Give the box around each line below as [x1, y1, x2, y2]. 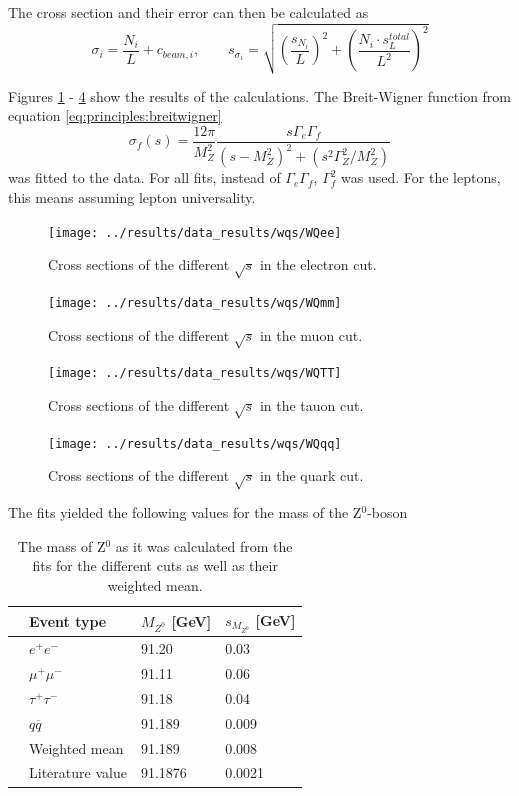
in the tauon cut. [259, 395, 364, 416]
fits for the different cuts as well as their [32, 555, 278, 576]
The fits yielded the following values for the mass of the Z [8, 502, 362, 523]
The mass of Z [17, 535, 106, 556]
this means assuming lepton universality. [8, 186, 256, 207]
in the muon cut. [259, 324, 363, 345]
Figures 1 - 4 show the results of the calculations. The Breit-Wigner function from [8, 85, 512, 106]
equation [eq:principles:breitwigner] [8, 105, 222, 126]
